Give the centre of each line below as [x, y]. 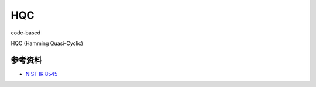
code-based [26, 33]
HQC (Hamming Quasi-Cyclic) [47, 43]
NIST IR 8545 [42, 74]
